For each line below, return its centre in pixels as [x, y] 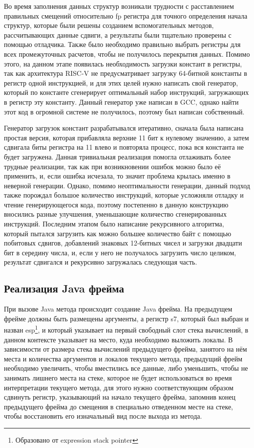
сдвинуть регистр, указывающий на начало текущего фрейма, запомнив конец [120, 397]
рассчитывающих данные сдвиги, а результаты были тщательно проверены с [118, 34]
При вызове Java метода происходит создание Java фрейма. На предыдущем [118, 309]
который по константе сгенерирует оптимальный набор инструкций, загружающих [127, 92]
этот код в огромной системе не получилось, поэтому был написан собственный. [124, 111]
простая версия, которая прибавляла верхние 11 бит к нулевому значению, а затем [127, 137]
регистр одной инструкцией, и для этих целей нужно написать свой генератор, [121, 82]
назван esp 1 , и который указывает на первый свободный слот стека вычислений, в [126, 329]
